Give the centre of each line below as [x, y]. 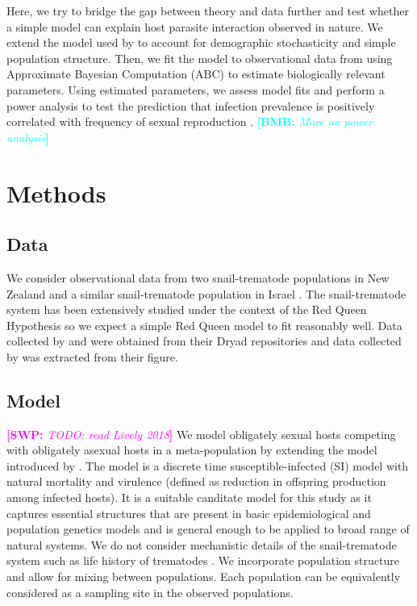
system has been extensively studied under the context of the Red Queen [187, 309]
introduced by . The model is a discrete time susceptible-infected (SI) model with [208, 465]
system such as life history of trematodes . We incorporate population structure [203, 560]
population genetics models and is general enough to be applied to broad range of [208, 529]
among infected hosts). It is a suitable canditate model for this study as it [189, 497]
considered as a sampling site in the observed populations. [150, 592]
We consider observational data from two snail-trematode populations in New [198, 277]
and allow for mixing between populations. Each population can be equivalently [204, 577]
